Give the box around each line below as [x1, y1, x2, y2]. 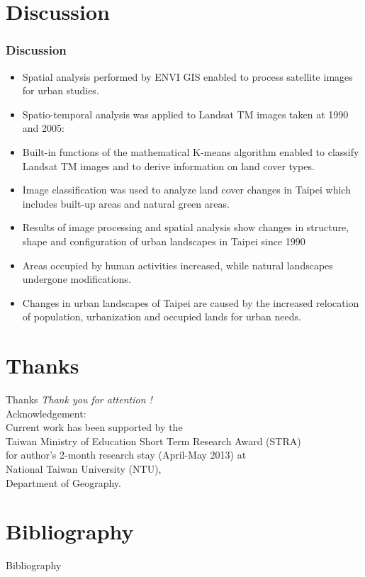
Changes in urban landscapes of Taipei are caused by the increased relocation [22, 295, 359, 310]
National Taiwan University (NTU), [6, 461, 162, 476]
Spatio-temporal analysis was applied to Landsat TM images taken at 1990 [22, 106, 349, 121]
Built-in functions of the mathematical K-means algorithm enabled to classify [22, 144, 359, 159]
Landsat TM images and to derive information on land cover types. [22, 158, 315, 173]
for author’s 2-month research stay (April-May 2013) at [6, 447, 247, 462]
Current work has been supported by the [6, 420, 183, 435]
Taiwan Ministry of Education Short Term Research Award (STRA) [6, 433, 301, 448]
